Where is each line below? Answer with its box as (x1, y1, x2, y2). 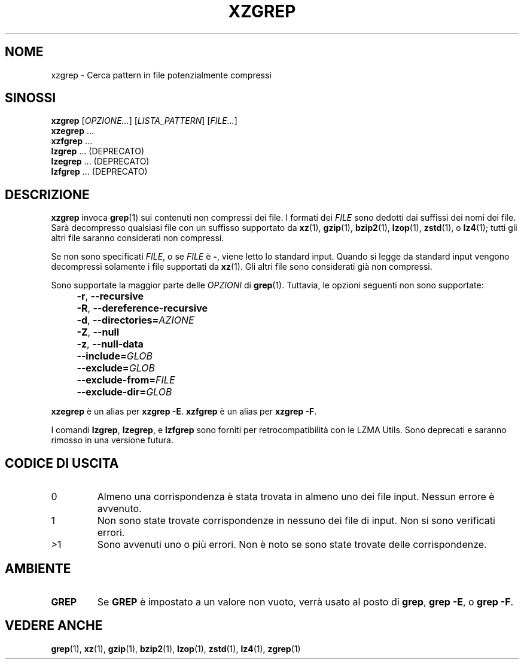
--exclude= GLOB (77, 362, 155, 374)
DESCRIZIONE (5, 187, 90, 202)
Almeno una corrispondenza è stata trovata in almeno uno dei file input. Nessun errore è (97, 491, 495, 503)
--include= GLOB (77, 350, 153, 363)
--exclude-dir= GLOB (77, 386, 172, 398)
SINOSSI (5, 90, 56, 106)
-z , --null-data (77, 338, 144, 351)
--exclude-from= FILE (77, 374, 175, 386)
